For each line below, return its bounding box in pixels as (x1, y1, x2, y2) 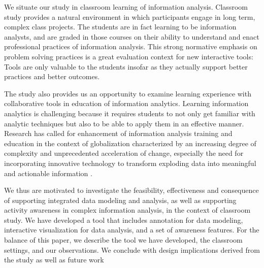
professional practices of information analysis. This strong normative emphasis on (4, 41, 257, 52)
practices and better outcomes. (4, 71, 100, 82)
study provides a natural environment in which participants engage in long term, (4, 11, 255, 22)
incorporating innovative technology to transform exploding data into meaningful (4, 157, 256, 168)
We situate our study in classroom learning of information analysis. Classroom (4, 2, 248, 12)
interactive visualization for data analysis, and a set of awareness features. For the (4, 224, 259, 235)
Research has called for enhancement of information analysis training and (4, 128, 233, 139)
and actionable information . (4, 167, 92, 178)
